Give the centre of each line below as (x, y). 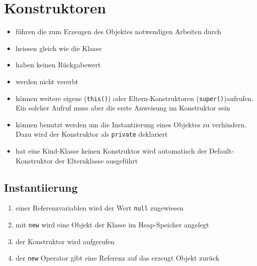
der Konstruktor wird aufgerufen (65, 241)
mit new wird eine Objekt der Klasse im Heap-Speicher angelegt (112, 225)
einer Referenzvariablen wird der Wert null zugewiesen (100, 208)
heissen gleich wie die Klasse (59, 48)
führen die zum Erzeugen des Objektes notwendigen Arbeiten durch (118, 31)
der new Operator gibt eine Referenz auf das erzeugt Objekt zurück (117, 258)
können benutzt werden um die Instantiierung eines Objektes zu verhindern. (131, 124)
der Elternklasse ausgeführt (97, 160)
